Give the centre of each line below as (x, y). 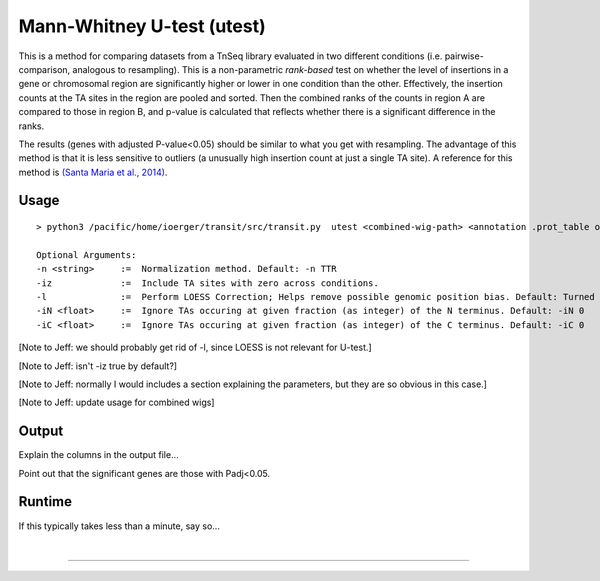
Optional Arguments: (86, 254)
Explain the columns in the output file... (98, 455)
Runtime (45, 501)
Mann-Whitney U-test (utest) (142, 26)
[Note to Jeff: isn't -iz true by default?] (98, 366)
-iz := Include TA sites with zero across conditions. (207, 283)
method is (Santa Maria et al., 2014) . (93, 172)
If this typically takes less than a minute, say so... (119, 526)
